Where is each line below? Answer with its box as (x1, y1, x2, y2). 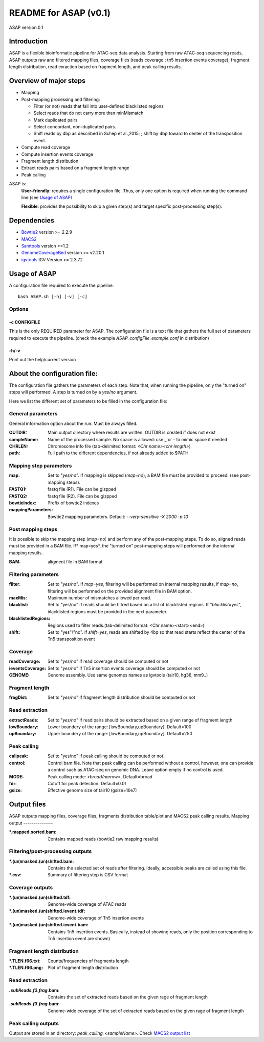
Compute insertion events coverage (21, 151, 93, 157)
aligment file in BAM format (47, 559, 103, 565)
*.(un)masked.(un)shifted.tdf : (9, 894, 71, 900)
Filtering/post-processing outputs (9, 848, 92, 855)
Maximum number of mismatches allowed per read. (47, 595, 152, 600)
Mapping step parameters (9, 462, 72, 469)
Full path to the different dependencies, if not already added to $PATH (47, 450, 189, 456)
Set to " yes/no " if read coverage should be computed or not (47, 658, 169, 664)
